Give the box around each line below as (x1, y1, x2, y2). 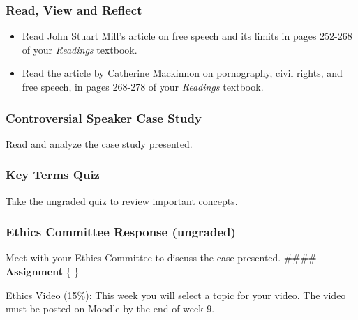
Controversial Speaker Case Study (6, 109, 202, 126)
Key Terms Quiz (6, 166, 100, 183)
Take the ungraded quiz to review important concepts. (6, 193, 238, 208)
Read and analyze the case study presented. (6, 136, 193, 151)
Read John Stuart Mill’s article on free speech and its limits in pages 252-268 (22, 29, 352, 43)
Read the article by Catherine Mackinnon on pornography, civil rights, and (22, 66, 343, 80)
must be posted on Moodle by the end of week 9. (6, 301, 215, 316)
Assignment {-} (6, 264, 80, 279)
